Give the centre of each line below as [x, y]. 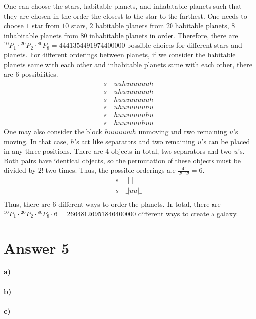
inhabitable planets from [41, 35]
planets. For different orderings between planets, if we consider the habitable [120, 54]
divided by [20, 170]
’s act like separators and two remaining [135, 141]
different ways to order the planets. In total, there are [140, 204]
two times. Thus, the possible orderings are [111, 170]
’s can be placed [226, 141]
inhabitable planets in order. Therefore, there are [164, 35]
